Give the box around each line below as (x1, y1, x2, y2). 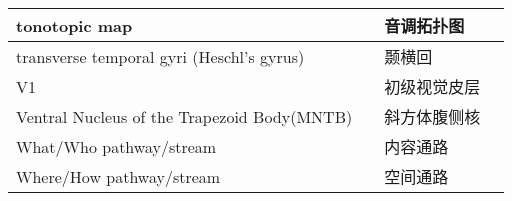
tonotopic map (16, 13, 133, 37)
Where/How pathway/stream (16, 164, 221, 188)
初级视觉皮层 (384, 75, 481, 98)
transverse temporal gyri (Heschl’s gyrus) (16, 44, 305, 68)
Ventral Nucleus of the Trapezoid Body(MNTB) (16, 104, 353, 128)
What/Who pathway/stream (16, 134, 217, 158)
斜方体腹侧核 (384, 105, 481, 128)
